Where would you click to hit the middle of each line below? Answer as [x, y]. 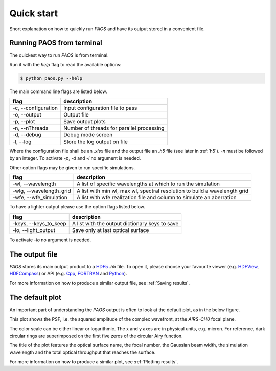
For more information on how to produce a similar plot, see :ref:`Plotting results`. [94, 362]
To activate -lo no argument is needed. [50, 240]
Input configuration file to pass [100, 108]
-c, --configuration [35, 108]
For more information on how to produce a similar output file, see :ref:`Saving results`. [100, 283]
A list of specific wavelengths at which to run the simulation [148, 184]
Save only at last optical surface [110, 230]
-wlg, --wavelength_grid [42, 191]
